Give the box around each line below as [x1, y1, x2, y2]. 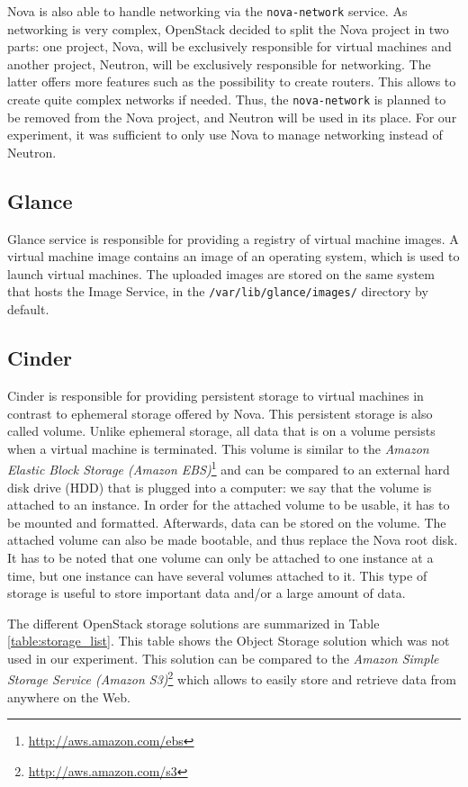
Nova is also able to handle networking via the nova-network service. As [7, 2, 408, 20]
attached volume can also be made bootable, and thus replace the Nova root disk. [7, 530, 458, 549]
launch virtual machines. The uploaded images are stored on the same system [7, 264, 435, 283]
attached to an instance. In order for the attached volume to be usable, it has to [7, 495, 450, 514]
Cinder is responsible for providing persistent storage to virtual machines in [7, 385, 424, 404]
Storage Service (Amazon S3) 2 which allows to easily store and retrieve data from [7, 667, 457, 689]
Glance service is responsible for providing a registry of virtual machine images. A [7, 229, 459, 248]
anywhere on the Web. [7, 687, 130, 706]
